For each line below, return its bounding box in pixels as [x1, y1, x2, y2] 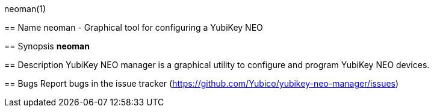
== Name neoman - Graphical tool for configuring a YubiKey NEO [4, 22, 263, 33]
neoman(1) [4, 4, 46, 14]
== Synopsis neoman [4, 41, 90, 51]
